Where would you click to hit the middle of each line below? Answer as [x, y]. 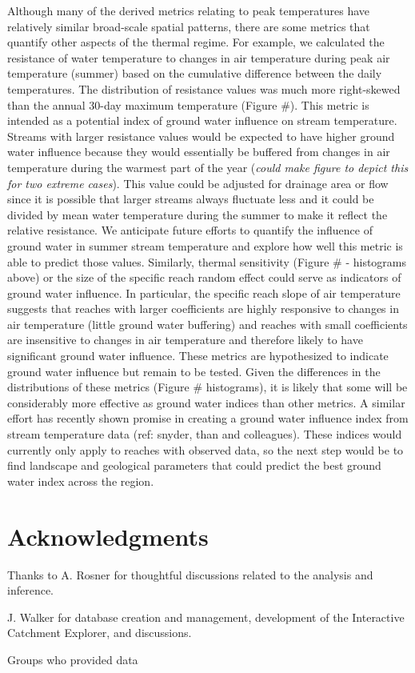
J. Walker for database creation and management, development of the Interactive [206, 617]
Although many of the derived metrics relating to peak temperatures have [189, 10]
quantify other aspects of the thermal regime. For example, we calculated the [196, 42]
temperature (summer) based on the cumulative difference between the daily [195, 73]
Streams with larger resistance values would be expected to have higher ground [201, 136]
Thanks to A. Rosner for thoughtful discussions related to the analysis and [190, 574]
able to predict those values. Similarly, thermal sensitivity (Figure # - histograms [207, 261]
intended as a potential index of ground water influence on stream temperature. [202, 120]
